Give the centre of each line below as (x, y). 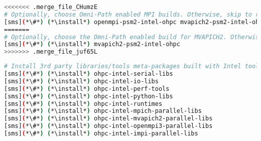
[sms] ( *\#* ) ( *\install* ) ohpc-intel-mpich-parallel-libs (103, 111)
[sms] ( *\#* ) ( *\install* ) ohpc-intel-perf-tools (87, 89)
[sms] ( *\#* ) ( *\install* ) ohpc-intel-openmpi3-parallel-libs (108, 126)
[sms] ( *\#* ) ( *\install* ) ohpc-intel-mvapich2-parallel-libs (108, 119)
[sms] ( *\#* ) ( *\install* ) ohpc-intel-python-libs (89, 96)
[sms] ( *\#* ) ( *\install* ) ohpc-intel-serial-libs (89, 74)
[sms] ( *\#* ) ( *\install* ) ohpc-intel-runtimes (83, 104)
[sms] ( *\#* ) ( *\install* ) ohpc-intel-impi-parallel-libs (101, 133)
